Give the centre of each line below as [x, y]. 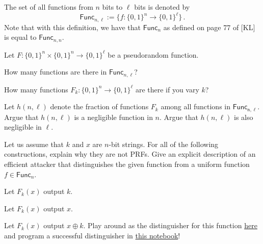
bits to [112, 7]
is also [244, 117]
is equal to [20, 37]
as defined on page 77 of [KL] [209, 27]
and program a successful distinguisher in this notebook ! [92, 236]
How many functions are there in [56, 72]
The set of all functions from [49, 7]
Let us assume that [34, 144]
